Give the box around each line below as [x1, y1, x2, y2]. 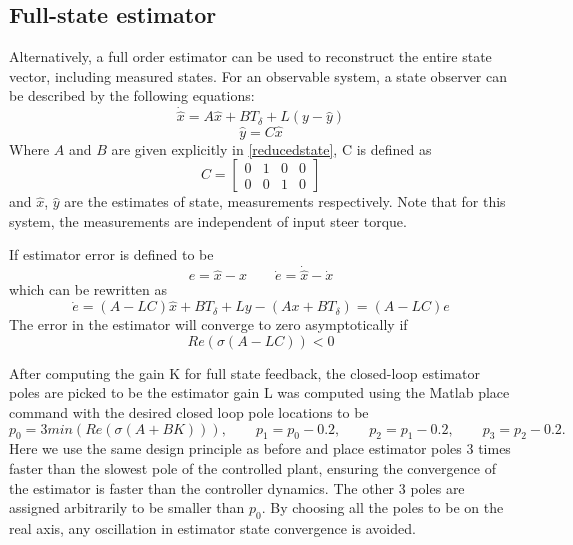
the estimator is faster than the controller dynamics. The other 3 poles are [9, 477, 465, 498]
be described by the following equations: [9, 85, 255, 106]
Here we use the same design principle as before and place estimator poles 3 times [9, 438, 511, 459]
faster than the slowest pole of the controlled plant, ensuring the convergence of [9, 458, 496, 479]
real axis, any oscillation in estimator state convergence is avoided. [9, 518, 416, 539]
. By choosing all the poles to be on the [261, 497, 504, 518]
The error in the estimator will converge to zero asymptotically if [9, 314, 408, 335]
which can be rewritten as [9, 279, 168, 300]
